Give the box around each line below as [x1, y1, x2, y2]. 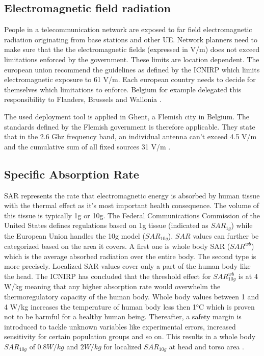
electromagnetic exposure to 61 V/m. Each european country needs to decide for [4, 74, 256, 85]
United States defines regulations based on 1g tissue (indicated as [4, 220, 208, 231]
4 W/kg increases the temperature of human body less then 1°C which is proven [4, 301, 255, 312]
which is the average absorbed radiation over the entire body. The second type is [4, 250, 256, 261]
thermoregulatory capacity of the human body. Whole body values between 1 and [4, 291, 259, 302]
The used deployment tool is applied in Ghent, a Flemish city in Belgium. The [4, 111, 249, 121]
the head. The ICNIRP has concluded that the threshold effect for [4, 271, 211, 281]
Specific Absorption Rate [4, 166, 139, 182]
